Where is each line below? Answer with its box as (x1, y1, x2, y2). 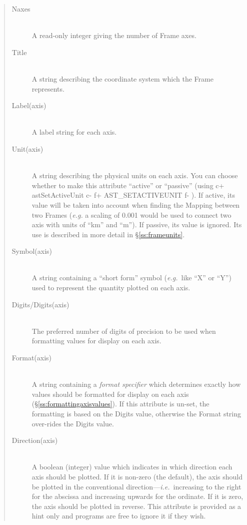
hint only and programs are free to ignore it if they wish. (31, 510, 206, 521)
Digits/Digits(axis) (11, 299, 69, 309)
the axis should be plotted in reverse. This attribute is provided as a (31, 500, 241, 511)
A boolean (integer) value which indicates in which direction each (31, 461, 232, 472)
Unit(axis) (11, 143, 43, 154)
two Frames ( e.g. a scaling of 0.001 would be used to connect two (31, 209, 231, 220)
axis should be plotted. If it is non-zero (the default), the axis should (31, 471, 243, 481)
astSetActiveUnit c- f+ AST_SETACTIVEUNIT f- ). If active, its (31, 190, 235, 200)
